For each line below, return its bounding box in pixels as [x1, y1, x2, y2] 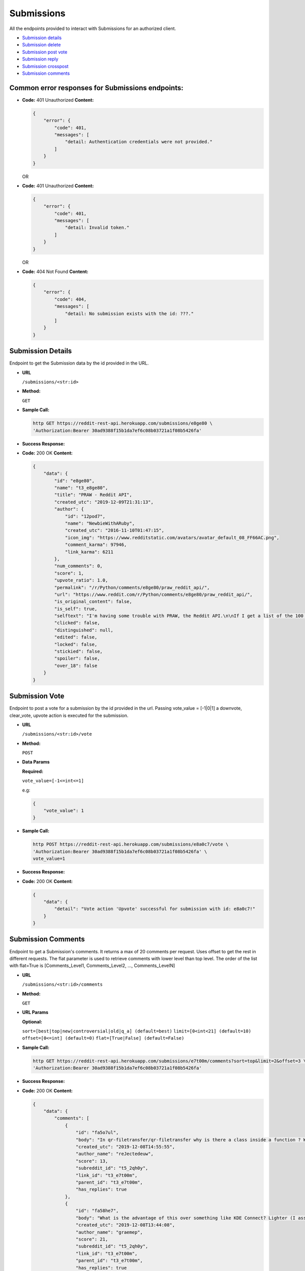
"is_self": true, [54, 606, 98, 612]
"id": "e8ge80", [54, 478, 95, 483]
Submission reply [22, 56, 58, 62]
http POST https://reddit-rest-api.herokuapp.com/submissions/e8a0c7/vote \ [33, 841, 229, 848]
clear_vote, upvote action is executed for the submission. [9, 712, 129, 718]
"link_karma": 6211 [65, 549, 114, 555]
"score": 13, [75, 1158, 108, 1164]
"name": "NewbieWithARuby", [65, 521, 135, 526]
